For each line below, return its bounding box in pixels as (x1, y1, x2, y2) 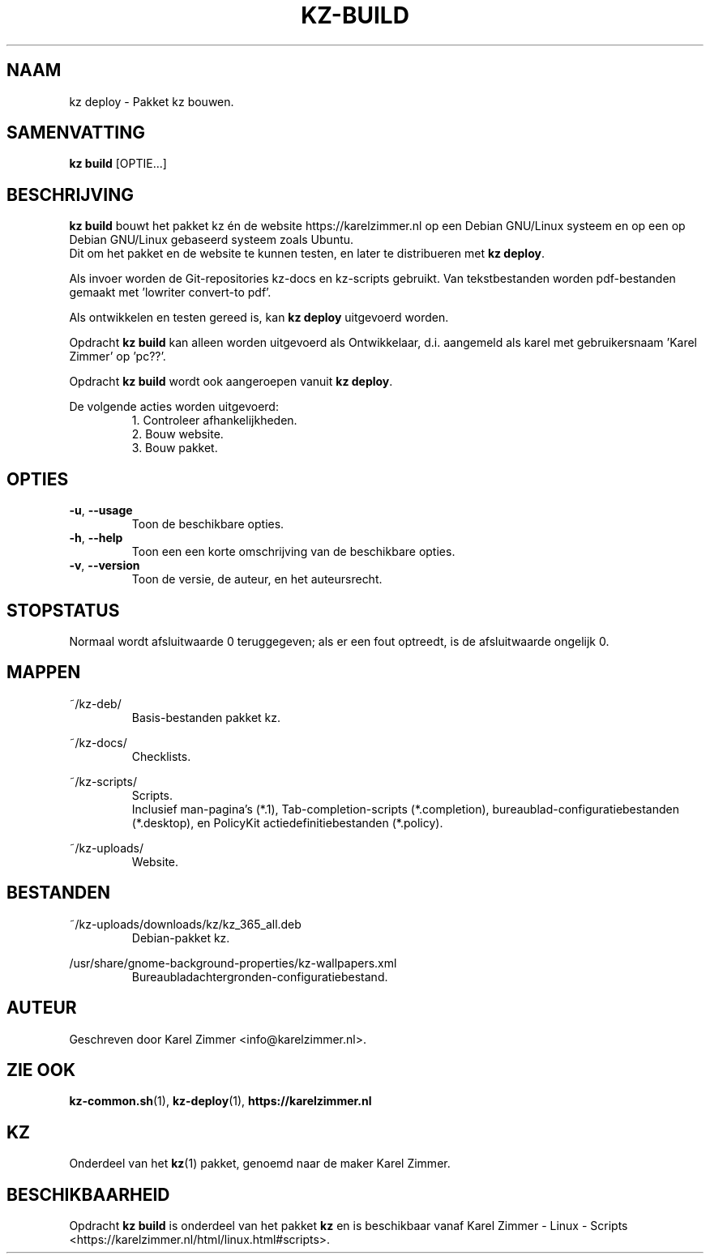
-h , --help (69, 531, 123, 545)
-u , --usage (69, 503, 133, 518)
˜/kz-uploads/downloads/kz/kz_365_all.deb (69, 916, 302, 931)
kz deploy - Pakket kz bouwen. (69, 94, 234, 109)
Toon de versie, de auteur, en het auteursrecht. (131, 572, 383, 587)
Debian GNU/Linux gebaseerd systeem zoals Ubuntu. (69, 233, 354, 247)
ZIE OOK (6, 1059, 76, 1080)
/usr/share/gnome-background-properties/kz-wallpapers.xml (69, 955, 397, 970)
